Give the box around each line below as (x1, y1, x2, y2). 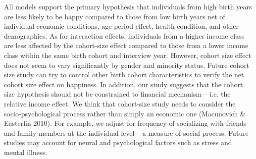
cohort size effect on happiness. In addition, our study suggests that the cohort (4, 79, 243, 89)
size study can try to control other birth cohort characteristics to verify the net (4, 69, 244, 80)
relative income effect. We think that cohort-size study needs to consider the (4, 98, 236, 108)
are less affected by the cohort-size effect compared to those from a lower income (4, 40, 249, 51)
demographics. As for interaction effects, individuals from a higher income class (4, 30, 245, 41)
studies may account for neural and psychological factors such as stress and (4, 137, 232, 148)
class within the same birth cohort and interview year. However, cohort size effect (4, 50, 252, 60)
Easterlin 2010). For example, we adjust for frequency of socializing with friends (4, 118, 247, 128)
